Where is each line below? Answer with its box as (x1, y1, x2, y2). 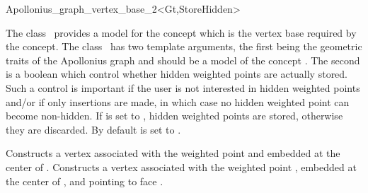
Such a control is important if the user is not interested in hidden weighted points (6, 80, 360, 95)
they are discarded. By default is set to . (6, 122, 181, 136)
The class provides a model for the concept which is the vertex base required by (6, 25, 357, 40)
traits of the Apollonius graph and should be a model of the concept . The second (6, 52, 360, 67)
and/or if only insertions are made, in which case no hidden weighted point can (6, 94, 350, 109)
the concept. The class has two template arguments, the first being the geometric (6, 39, 362, 54)
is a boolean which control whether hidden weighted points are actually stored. (6, 66, 348, 81)
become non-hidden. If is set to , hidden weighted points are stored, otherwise (6, 108, 343, 123)
